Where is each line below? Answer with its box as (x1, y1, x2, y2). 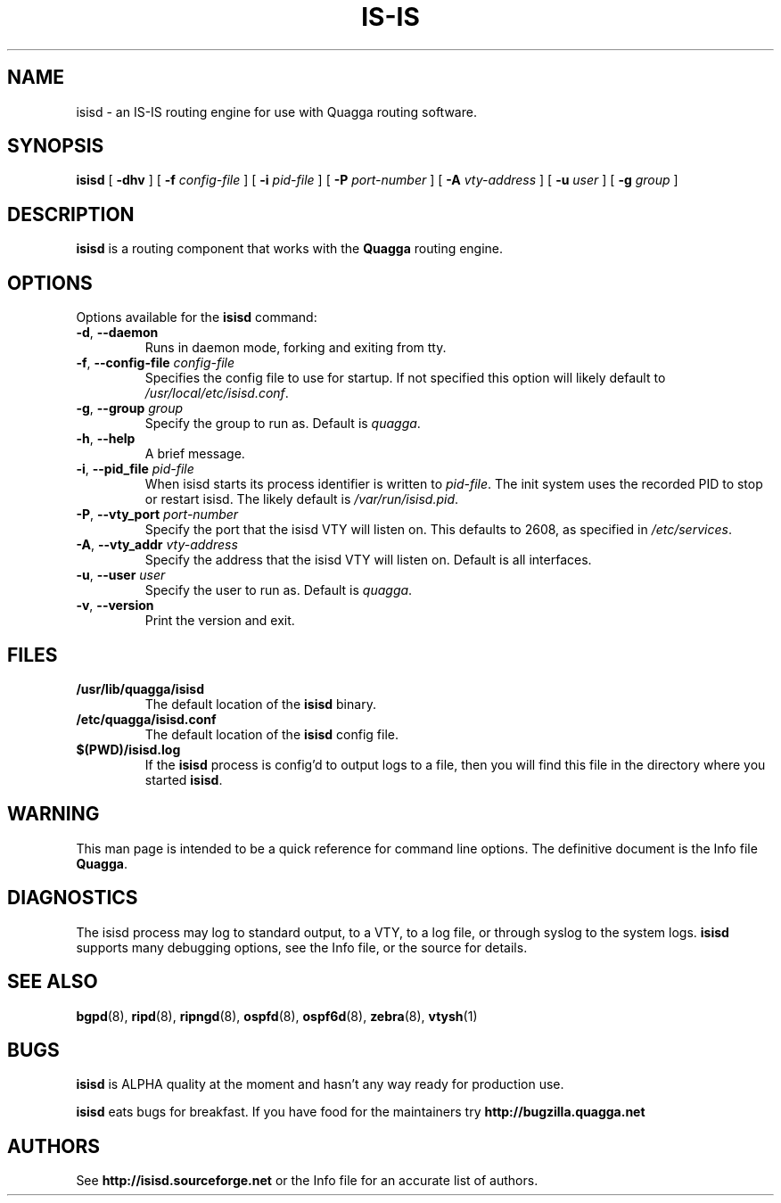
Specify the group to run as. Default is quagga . (144, 416, 421, 432)
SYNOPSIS (7, 135, 104, 158)
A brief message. (144, 446, 245, 462)
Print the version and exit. (144, 613, 295, 629)
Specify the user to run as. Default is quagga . (144, 582, 413, 598)
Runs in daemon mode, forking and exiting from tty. (144, 340, 447, 356)
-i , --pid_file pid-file (76, 461, 194, 477)
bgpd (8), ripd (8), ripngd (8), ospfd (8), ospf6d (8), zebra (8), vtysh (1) (76, 1008, 478, 1024)
